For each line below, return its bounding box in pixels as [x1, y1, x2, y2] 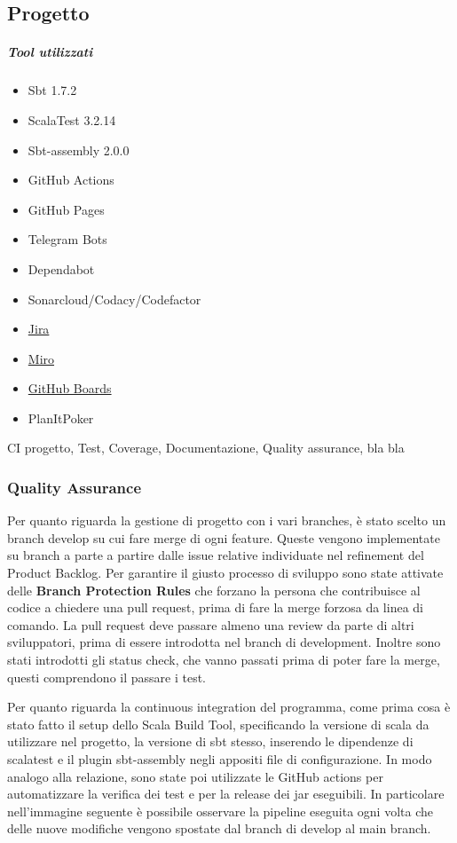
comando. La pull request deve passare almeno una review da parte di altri [7, 615, 414, 634]
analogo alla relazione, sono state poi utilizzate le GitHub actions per [7, 767, 383, 785]
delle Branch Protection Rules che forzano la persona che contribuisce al [7, 580, 421, 599]
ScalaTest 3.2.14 [28, 110, 116, 129]
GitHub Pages [28, 200, 105, 218]
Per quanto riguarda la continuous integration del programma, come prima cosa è [7, 697, 451, 716]
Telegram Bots [28, 230, 107, 248]
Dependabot [28, 259, 95, 278]
